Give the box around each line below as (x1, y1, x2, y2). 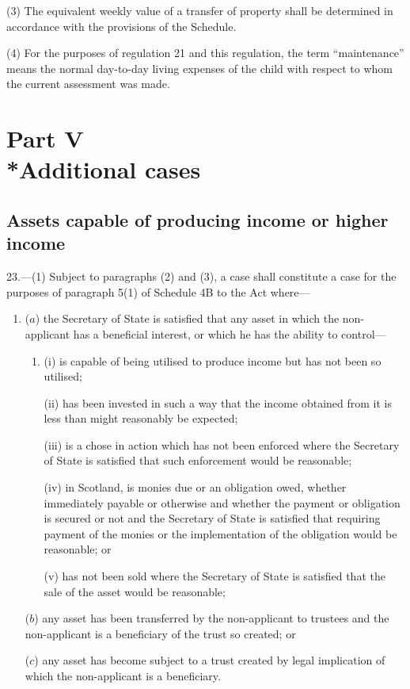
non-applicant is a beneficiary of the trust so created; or (25, 625, 296, 641)
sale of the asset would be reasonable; (44, 583, 226, 599)
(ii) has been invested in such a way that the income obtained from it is (44, 394, 392, 411)
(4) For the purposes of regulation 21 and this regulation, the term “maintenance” (6, 44, 404, 61)
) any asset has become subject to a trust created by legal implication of (34, 652, 385, 668)
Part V (6, 122, 84, 155)
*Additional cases (6, 153, 201, 186)
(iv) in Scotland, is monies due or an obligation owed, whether (44, 479, 347, 496)
